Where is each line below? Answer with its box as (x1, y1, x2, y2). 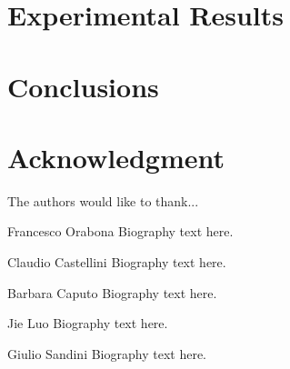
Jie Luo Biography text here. (7, 314, 168, 333)
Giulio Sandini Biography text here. (7, 344, 206, 363)
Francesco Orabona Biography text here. (7, 222, 234, 241)
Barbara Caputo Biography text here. (7, 283, 217, 302)
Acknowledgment (7, 138, 225, 175)
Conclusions (7, 67, 159, 105)
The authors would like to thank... (7, 191, 199, 210)
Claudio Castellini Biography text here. (7, 253, 226, 272)
